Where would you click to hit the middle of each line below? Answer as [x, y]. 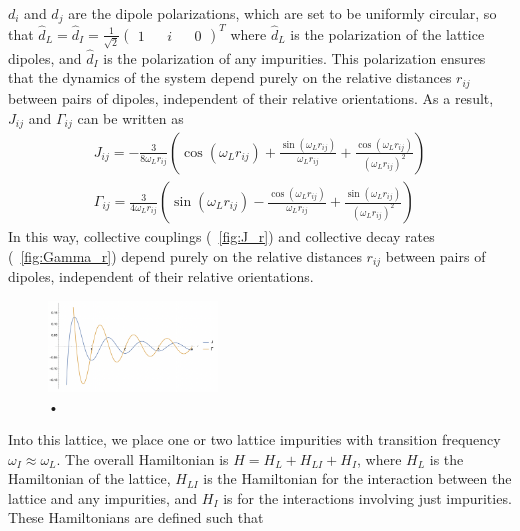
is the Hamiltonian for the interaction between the [357, 478]
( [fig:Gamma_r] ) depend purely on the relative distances [185, 255]
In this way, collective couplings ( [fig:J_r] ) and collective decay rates [221, 236]
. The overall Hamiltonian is [142, 458]
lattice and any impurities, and [103, 497]
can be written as [130, 117]
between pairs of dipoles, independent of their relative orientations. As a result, [251, 97]
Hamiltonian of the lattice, [89, 478]
